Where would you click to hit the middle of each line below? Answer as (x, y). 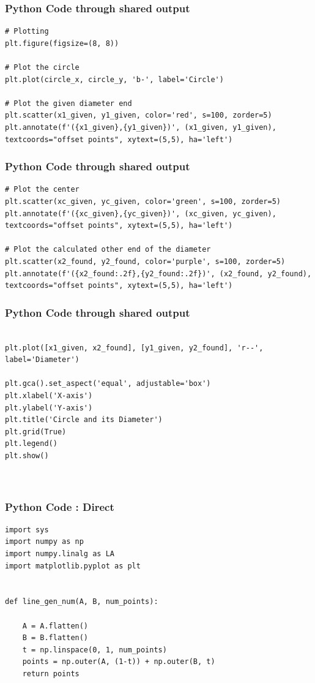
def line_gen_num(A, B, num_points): (82, 602)
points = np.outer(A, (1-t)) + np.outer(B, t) (119, 662)
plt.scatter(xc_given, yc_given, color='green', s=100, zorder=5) (143, 201)
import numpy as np (44, 542)
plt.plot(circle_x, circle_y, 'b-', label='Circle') (114, 79)
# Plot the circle (42, 67)
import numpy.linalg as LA (60, 554)
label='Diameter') (42, 360)
